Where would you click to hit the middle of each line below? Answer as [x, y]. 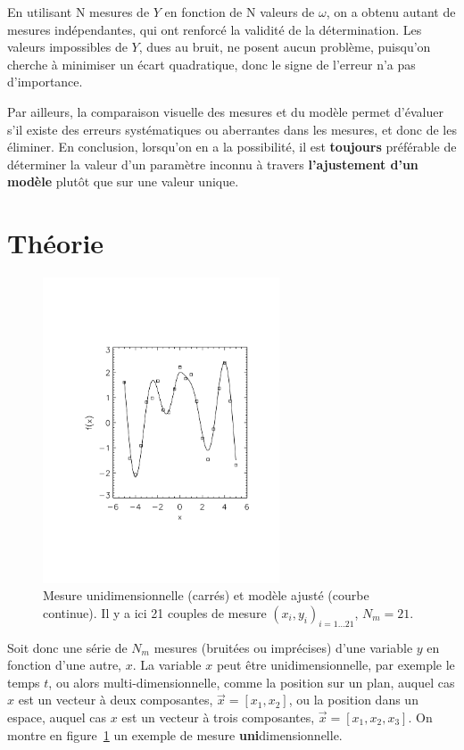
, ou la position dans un [353, 700]
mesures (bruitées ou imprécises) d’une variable [283, 647]
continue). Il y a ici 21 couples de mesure [155, 612]
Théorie [56, 243]
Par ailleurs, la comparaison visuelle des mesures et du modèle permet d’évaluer [225, 111]
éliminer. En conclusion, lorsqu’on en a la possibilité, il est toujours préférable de [232, 147]
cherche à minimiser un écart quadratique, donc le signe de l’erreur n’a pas [211, 64]
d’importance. [45, 82]
